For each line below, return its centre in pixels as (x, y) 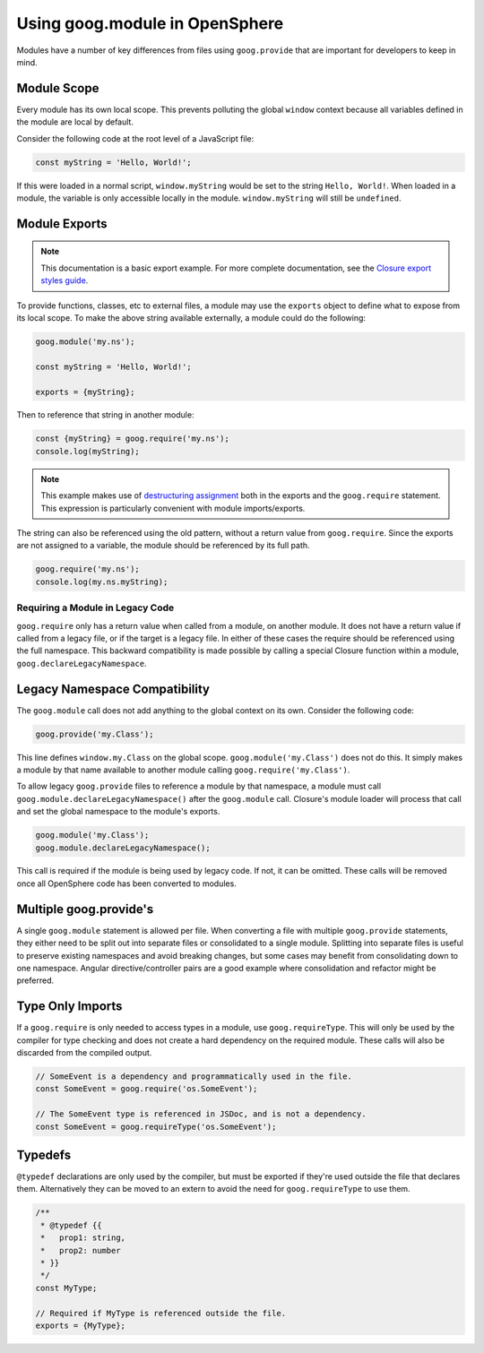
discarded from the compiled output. (84, 1053)
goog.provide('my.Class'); (95, 734)
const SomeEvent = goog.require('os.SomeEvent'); (147, 1089)
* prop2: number (81, 1250)
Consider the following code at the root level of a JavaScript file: (135, 138)
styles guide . (65, 280)
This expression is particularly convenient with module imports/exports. (173, 508)
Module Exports (62, 224)
